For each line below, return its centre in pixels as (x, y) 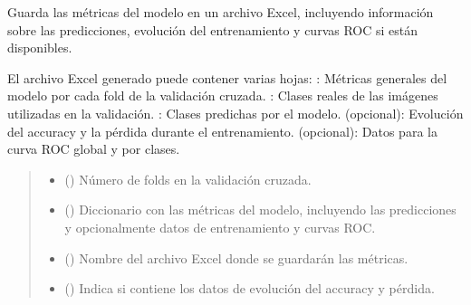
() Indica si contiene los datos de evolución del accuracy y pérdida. (250, 288)
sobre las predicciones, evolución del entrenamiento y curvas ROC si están (213, 29)
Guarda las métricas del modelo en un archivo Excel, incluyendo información (221, 12)
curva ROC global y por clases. (94, 149)
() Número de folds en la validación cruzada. (188, 179)
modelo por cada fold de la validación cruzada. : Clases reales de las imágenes (223, 95)
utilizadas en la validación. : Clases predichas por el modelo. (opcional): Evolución (235, 113)
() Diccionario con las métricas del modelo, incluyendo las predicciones (260, 210)
